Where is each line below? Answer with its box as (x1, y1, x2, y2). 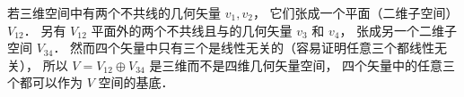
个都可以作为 (7, 73, 83, 92)
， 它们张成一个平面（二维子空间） (252, 4, 459, 21)
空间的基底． (98, 73, 174, 92)
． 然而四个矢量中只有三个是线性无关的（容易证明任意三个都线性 (53, 38, 435, 57)
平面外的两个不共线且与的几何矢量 (91, 20, 293, 39)
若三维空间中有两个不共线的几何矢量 (7, 4, 221, 21)
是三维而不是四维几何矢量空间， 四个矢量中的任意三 (149, 55, 456, 74)
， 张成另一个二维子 (339, 20, 458, 39)
